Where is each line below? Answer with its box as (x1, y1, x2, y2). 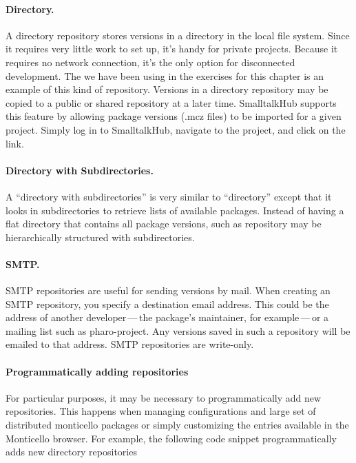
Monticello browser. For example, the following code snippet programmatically (6, 431, 337, 445)
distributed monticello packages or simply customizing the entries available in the (6, 418, 349, 432)
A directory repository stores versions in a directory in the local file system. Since (6, 28, 350, 42)
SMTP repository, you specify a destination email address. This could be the (6, 296, 329, 311)
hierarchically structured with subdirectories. (6, 229, 195, 244)
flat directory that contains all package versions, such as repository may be (6, 216, 322, 231)
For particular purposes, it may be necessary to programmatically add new (6, 390, 322, 404)
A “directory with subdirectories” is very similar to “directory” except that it (6, 189, 332, 203)
